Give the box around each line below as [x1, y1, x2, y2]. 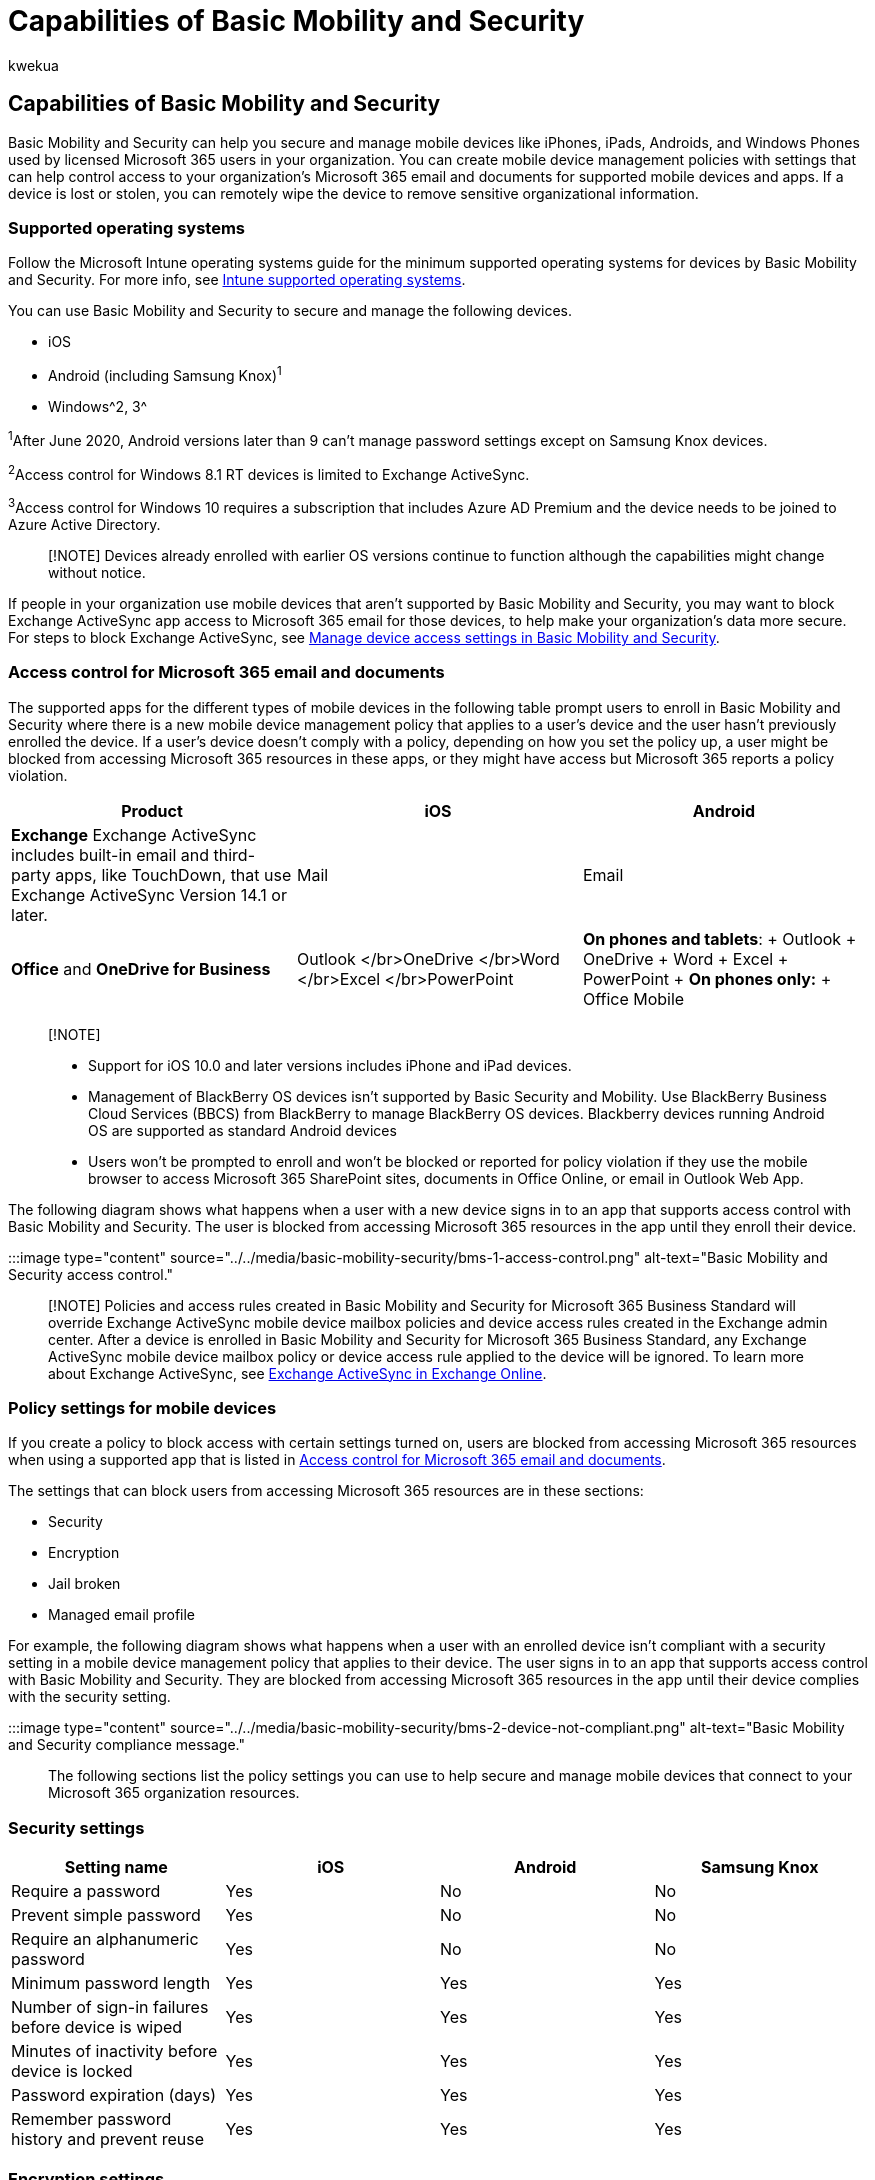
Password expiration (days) [11, 2085, 217, 2106]
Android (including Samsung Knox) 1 [48, 364, 282, 384]
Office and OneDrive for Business [11, 958, 271, 979]
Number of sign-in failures [11, 1997, 209, 2018]
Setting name [64, 1857, 168, 1878]
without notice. [48, 563, 146, 581]
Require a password [11, 1881, 161, 1902]
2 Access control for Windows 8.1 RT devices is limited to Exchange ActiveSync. [8, 462, 530, 483]
